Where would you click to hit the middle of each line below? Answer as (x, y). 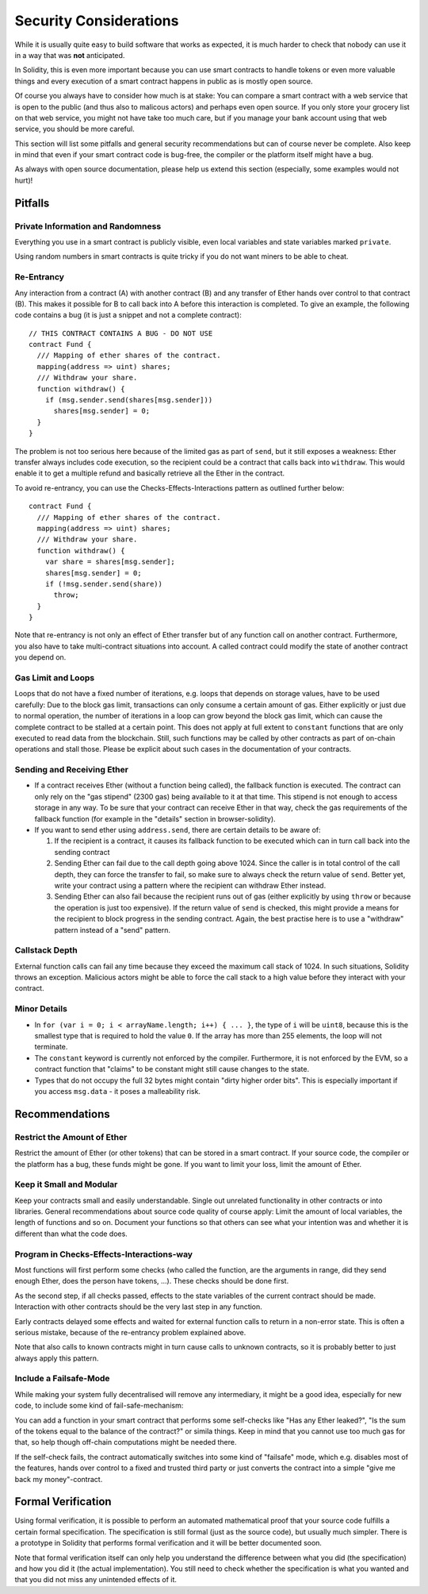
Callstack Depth (46, 950)
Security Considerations (97, 21)
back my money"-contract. (59, 1479)
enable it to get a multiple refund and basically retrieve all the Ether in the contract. (150, 473)
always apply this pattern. (57, 1358)
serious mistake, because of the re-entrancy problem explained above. (130, 1332)
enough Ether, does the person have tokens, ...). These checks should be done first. (152, 1281)
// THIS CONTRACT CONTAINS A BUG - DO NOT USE (121, 333)
